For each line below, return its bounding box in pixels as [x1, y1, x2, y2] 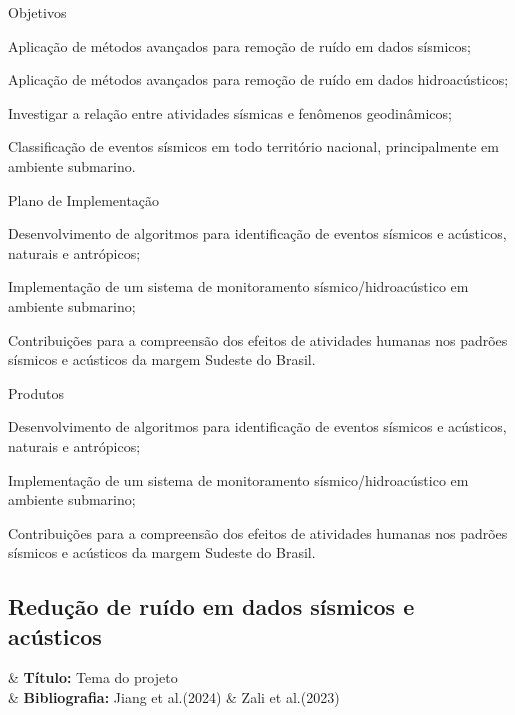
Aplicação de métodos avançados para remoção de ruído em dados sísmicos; [8, 35, 471, 56]
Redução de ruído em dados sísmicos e [8, 591, 415, 622]
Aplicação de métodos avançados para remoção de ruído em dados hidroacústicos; [8, 69, 509, 90]
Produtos [8, 382, 64, 403]
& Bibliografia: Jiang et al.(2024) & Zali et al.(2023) [8, 687, 340, 708]
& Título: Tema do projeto [8, 667, 178, 688]
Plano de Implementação [8, 189, 160, 210]
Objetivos [8, 2, 67, 22]
